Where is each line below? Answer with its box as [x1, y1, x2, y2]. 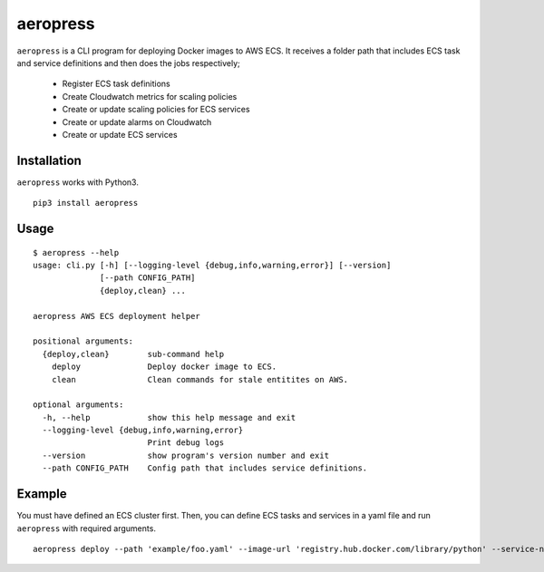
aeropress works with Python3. [16, 177, 140, 188]
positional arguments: [33, 336, 134, 346]
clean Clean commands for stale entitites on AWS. [51, 374, 349, 384]
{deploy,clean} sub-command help [42, 349, 225, 359]
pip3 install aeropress [33, 198, 139, 208]
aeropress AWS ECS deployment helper [33, 311, 201, 321]
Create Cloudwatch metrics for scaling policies [62, 91, 238, 102]
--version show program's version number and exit [42, 450, 330, 461]
